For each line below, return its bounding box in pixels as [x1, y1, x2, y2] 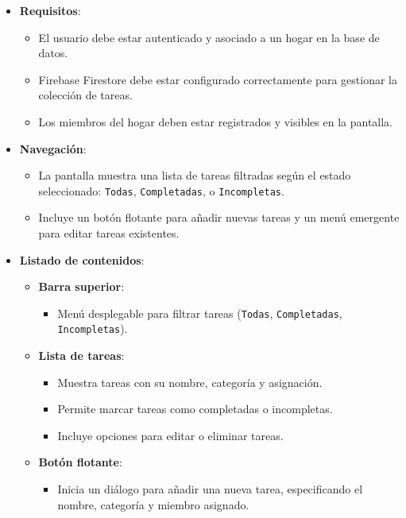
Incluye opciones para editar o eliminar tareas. [57, 427, 284, 443]
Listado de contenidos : [19, 251, 145, 268]
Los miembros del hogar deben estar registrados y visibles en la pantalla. [38, 113, 393, 129]
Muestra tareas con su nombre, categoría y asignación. [57, 373, 323, 390]
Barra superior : [38, 278, 125, 295]
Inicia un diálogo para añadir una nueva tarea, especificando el [57, 481, 363, 497]
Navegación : [19, 140, 87, 157]
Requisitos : [19, 2, 81, 18]
